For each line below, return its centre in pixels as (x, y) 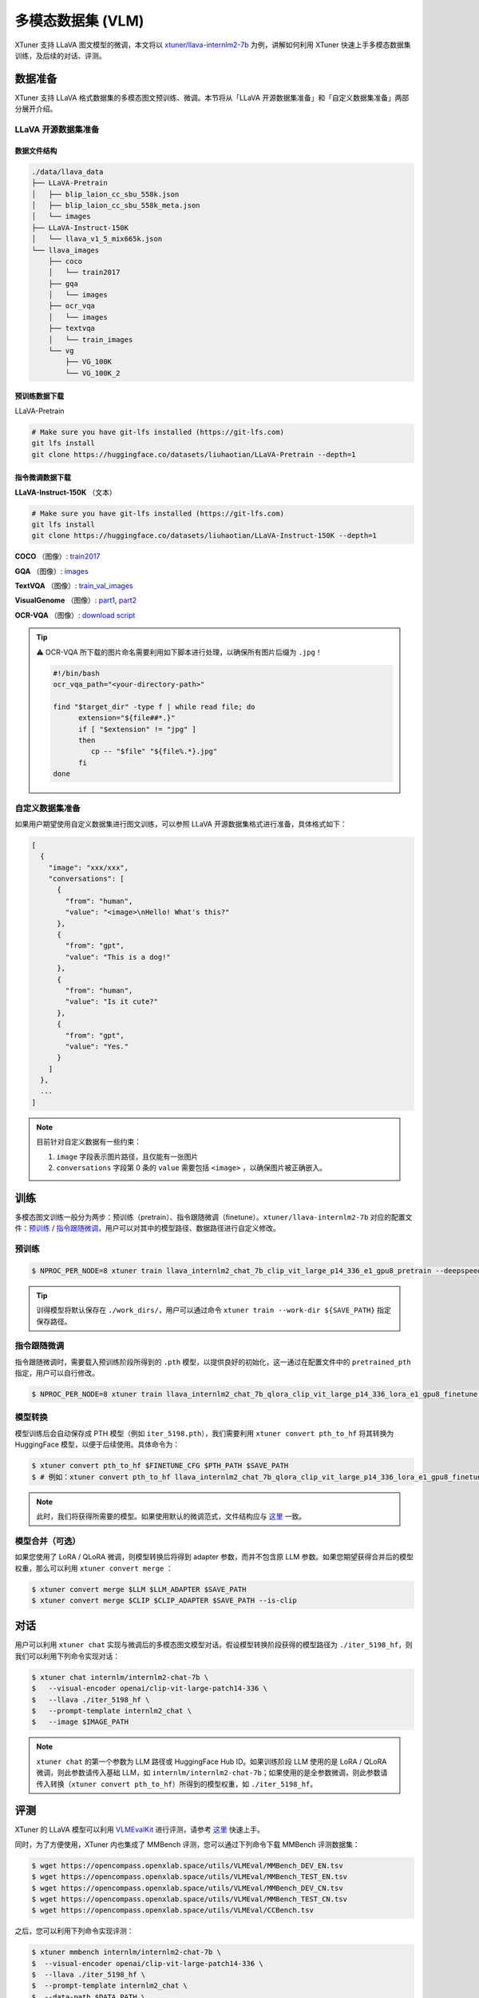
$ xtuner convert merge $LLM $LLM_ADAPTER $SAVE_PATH (139, 1589)
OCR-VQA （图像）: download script (75, 615)
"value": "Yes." (97, 1046)
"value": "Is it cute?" (112, 1002)
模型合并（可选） (48, 1541)
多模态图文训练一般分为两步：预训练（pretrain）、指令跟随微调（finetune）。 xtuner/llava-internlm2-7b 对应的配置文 (214, 1217)
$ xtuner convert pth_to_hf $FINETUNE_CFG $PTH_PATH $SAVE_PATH (160, 1466)
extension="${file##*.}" (127, 718)
